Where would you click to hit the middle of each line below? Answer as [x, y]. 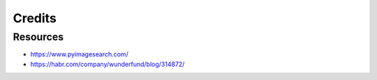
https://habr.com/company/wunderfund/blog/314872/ [108, 64]
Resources [38, 37]
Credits [35, 18]
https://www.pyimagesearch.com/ [79, 54]
